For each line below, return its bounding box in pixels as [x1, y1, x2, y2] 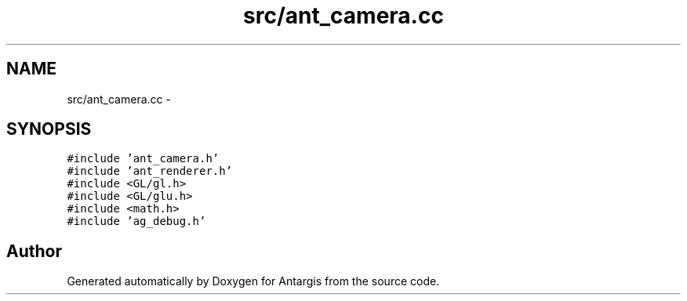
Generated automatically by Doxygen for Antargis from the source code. [67, 274, 440, 288]
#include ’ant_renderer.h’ [67, 165, 233, 178]
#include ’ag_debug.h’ [67, 215, 206, 228]
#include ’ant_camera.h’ [67, 152, 220, 165]
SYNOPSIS [6, 119, 92, 140]
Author [6, 241, 62, 261]
